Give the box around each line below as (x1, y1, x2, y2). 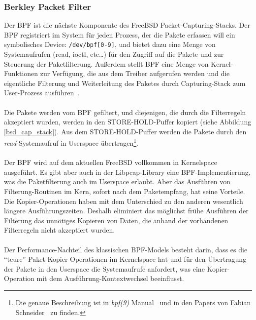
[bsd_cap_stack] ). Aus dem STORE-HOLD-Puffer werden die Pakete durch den (4, 126, 247, 136)
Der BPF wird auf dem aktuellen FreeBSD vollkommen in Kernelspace (4, 157, 217, 167)
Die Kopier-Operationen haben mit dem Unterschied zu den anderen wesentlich (4, 196, 243, 206)
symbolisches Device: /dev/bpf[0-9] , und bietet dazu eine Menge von (4, 39, 216, 49)
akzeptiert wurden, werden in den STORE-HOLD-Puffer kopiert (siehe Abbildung (4, 117, 252, 127)
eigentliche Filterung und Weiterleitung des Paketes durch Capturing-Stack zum (4, 78, 246, 88)
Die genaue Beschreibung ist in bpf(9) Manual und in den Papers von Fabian (15, 297, 251, 307)
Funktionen (4, 68, 38, 79)
